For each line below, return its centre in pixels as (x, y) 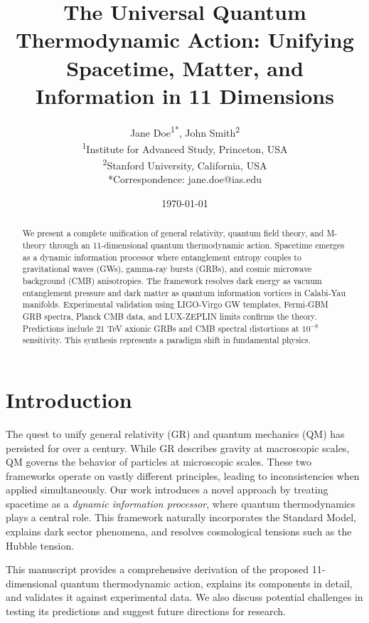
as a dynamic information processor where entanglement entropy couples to (162, 257)
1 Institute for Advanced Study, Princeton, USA (185, 147)
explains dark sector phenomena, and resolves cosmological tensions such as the (179, 532)
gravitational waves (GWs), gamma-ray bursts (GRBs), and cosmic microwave (167, 269)
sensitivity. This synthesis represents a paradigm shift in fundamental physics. (166, 340)
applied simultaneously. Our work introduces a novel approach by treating (167, 489)
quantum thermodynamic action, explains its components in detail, (207, 583)
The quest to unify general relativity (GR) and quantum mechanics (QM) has (175, 433)
